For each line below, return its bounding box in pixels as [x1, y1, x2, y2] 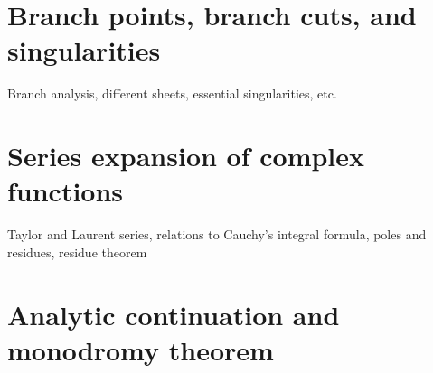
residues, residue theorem [7, 242, 147, 261]
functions [7, 173, 124, 210]
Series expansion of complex [7, 137, 365, 174]
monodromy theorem [7, 331, 274, 368]
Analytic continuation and [7, 295, 340, 332]
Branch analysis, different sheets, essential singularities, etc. [7, 84, 337, 103]
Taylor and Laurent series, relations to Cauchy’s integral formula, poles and [7, 225, 427, 244]
